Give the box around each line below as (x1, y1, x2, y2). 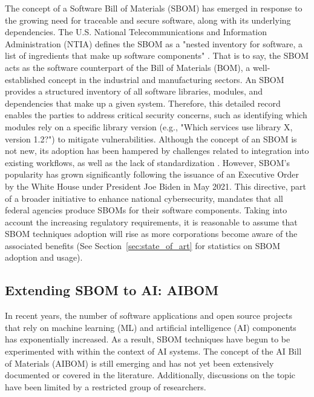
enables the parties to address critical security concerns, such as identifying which (5, 108, 307, 121)
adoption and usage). (5, 251, 83, 264)
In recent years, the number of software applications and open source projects (5, 309, 293, 322)
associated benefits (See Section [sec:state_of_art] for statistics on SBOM (5, 239, 281, 252)
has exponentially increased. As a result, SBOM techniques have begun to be (5, 333, 290, 345)
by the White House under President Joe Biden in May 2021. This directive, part (5, 179, 306, 192)
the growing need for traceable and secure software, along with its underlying (5, 13, 291, 26)
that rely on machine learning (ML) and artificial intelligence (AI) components (5, 321, 296, 333)
